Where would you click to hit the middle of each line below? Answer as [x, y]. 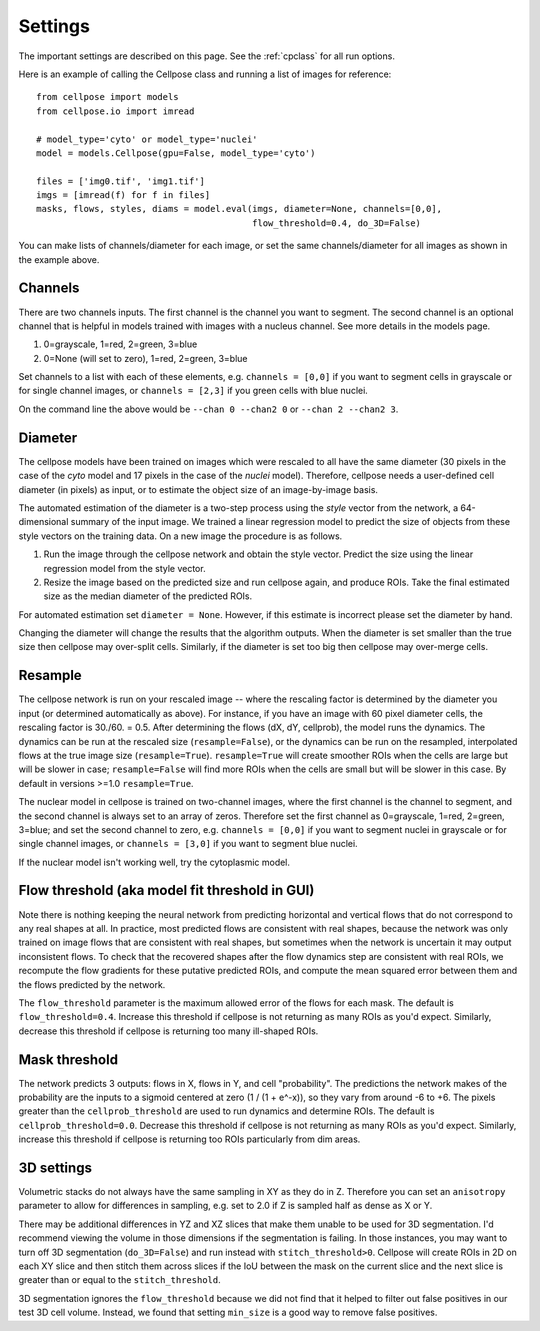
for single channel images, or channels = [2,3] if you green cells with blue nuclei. [193, 391]
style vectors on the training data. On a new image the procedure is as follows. [180, 536]
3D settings [55, 1167]
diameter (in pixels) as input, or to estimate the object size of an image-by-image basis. [198, 489]
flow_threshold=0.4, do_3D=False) [336, 223]
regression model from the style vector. [124, 568]
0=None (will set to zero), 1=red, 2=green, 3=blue [145, 358]
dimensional [43, 522]
